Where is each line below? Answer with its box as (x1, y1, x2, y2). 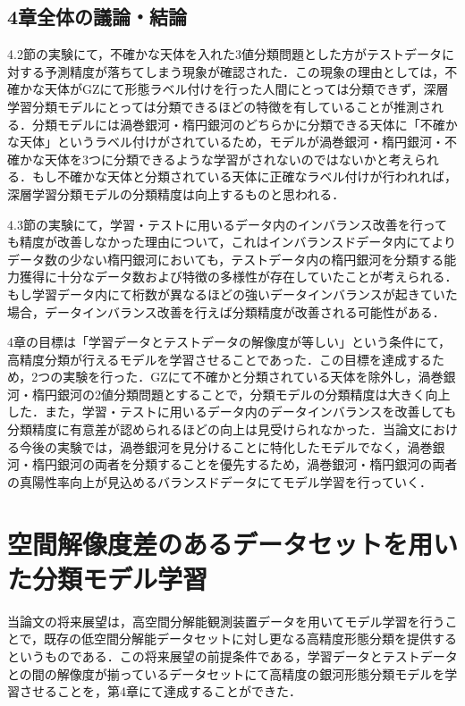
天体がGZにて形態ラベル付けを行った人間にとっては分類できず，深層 (44, 80, 449, 98)
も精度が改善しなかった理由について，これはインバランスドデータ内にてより (7, 232, 457, 251)
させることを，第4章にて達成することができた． (19, 682, 301, 701)
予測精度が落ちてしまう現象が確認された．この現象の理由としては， (44, 62, 445, 80)
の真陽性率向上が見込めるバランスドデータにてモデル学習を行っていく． (7, 472, 433, 491)
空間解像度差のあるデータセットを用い (7, 525, 459, 561)
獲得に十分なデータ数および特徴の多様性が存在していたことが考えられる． (19, 267, 458, 286)
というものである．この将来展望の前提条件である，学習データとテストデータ (7, 646, 458, 665)
